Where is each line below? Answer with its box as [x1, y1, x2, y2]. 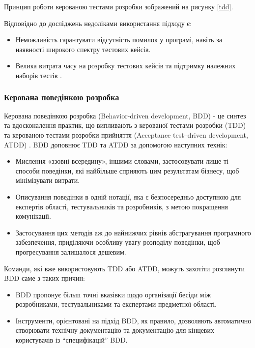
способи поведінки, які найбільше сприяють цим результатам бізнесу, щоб [15, 165, 239, 175]
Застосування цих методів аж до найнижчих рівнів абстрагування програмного [15, 227, 251, 237]
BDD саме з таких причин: [4, 273, 85, 283]
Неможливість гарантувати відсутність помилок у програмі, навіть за [15, 34, 222, 45]
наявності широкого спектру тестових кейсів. [15, 44, 151, 54]
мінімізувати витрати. [15, 175, 80, 185]
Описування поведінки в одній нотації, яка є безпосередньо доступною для [15, 191, 241, 202]
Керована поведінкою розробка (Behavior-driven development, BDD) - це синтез [4, 110, 246, 120]
